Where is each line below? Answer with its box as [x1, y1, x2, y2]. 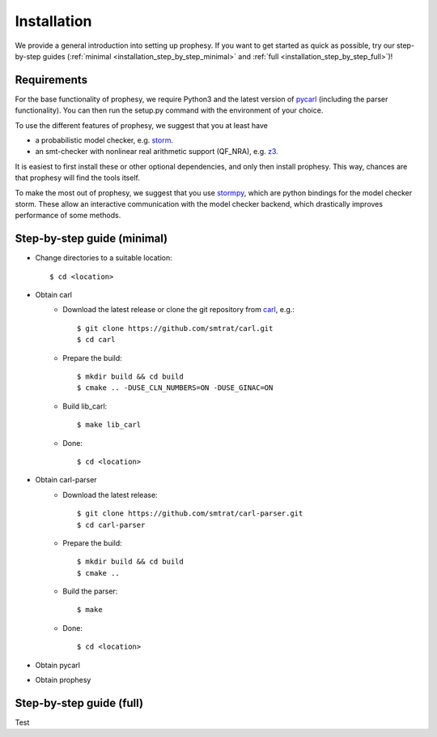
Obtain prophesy [35, 675, 91, 685]
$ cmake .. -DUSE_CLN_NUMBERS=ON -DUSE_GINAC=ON [77, 383, 274, 392]
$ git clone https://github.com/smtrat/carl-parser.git [77, 509, 303, 518]
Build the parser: [62, 586, 118, 596]
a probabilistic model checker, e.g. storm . [35, 135, 174, 145]
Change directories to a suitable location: [35, 253, 173, 263]
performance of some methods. [15, 211, 121, 221]
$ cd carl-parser [77, 520, 146, 529]
